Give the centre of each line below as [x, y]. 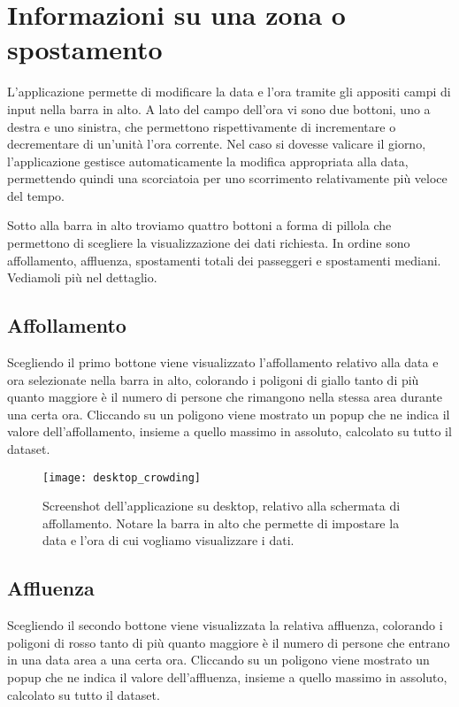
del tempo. [36, 195]
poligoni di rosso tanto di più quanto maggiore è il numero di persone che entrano [229, 642]
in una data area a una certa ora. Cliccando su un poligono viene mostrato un [218, 660]
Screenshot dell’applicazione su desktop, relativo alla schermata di [222, 506]
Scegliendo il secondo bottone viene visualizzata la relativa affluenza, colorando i [225, 625]
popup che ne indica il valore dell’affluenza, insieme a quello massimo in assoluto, [227, 677]
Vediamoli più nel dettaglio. [82, 277]
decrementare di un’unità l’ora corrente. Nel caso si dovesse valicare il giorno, [217, 144]
